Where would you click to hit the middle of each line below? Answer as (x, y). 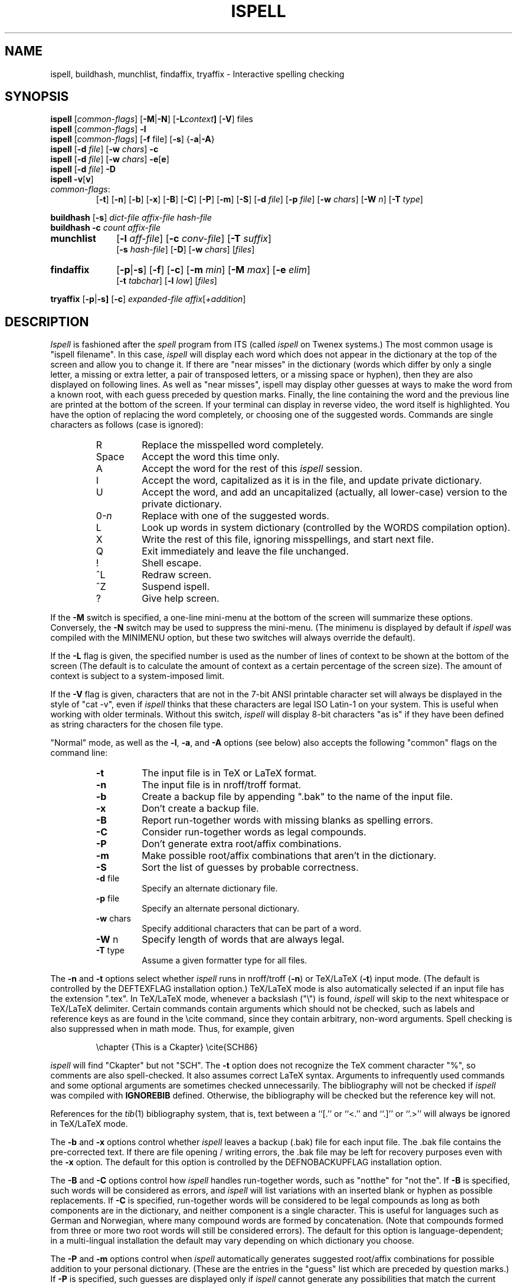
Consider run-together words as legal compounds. (254, 832)
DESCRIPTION (47, 322)
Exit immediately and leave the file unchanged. (245, 551)
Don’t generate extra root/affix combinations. (242, 844)
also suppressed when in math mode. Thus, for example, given (172, 1029)
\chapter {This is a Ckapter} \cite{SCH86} (177, 1047)
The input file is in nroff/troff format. (222, 785)
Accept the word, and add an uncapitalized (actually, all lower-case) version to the (325, 492)
